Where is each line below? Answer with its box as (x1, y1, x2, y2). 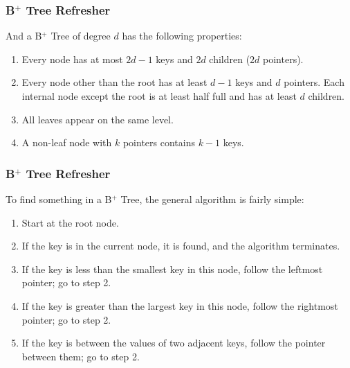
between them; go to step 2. (21, 349, 140, 363)
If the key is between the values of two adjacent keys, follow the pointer (21, 335, 326, 350)
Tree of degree (50, 28, 111, 43)
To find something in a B (6, 192, 112, 206)
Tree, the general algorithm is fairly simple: (120, 192, 304, 206)
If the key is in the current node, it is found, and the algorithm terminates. (21, 238, 340, 253)
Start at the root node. (21, 215, 119, 229)
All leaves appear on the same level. (21, 112, 174, 126)
